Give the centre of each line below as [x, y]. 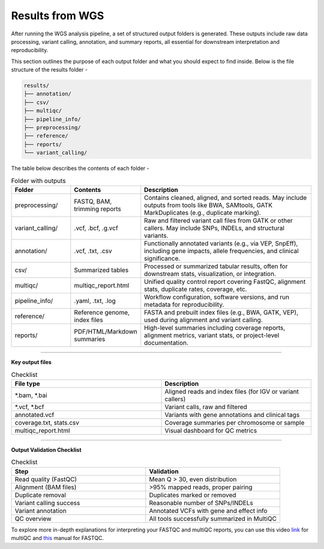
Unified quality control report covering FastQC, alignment [225, 281]
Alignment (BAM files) [46, 487]
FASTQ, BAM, [93, 201]
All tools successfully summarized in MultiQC [213, 518]
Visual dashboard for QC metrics [211, 430]
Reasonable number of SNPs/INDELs [201, 503]
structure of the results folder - [49, 70]
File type [27, 383]
